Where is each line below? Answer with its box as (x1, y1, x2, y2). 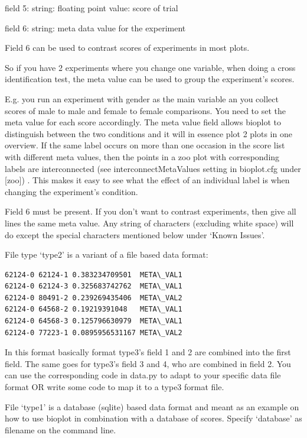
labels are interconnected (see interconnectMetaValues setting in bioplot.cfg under (5, 162, 301, 174)
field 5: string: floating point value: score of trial (5, 2, 178, 14)
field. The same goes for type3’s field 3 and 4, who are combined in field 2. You (5, 357, 291, 369)
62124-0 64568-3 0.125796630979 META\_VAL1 (5, 317, 182, 326)
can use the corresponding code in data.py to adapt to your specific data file (5, 369, 281, 381)
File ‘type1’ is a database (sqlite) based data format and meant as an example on (5, 400, 299, 413)
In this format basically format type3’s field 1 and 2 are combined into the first (5, 346, 291, 358)
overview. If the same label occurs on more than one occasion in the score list (5, 139, 285, 151)
